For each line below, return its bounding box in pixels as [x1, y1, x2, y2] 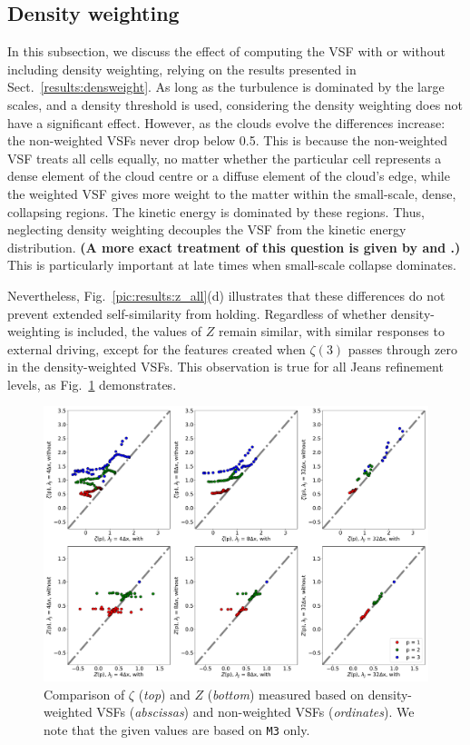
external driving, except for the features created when [7, 339, 306, 358]
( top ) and [138, 684, 191, 703]
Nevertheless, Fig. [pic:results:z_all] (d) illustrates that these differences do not [7, 285, 446, 304]
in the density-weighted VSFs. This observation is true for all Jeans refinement [7, 357, 444, 376]
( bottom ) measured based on [207, 684, 365, 703]
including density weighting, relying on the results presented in [7, 59, 357, 78]
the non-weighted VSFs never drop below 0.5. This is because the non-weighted [7, 131, 448, 150]
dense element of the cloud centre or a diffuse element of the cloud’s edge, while [7, 166, 450, 185]
